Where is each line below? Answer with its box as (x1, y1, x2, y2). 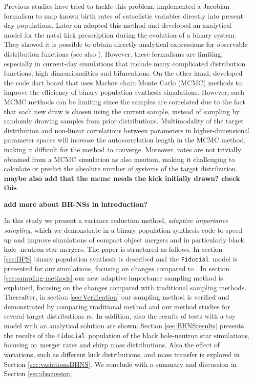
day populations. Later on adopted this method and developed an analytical (4, 20, 232, 30)
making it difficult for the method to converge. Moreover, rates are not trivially (4, 144, 241, 154)
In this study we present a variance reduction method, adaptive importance (4, 215, 228, 225)
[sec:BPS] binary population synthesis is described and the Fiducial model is (4, 253, 238, 263)
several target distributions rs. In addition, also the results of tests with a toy (4, 311, 235, 321)
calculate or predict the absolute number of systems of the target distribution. (4, 163, 238, 174)
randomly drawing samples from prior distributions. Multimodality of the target (4, 116, 244, 126)
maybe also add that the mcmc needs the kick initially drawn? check (4, 173, 240, 183)
